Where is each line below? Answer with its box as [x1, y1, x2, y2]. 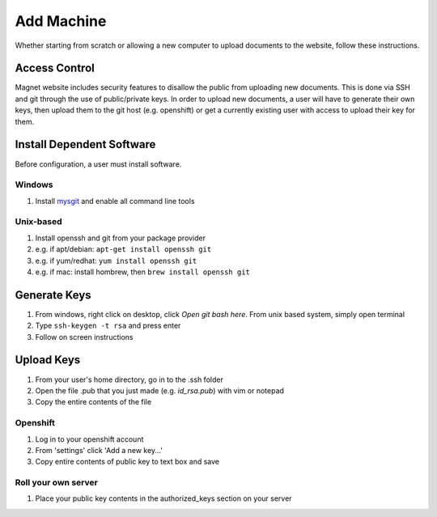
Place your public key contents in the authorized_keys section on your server [35, 494, 292, 503]
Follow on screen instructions [35, 332, 134, 341]
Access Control [15, 61, 95, 75]
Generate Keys [15, 288, 92, 302]
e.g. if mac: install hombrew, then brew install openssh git [35, 267, 251, 277]
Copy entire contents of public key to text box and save [35, 457, 220, 467]
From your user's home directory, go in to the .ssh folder [35, 375, 224, 384]
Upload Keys [15, 353, 81, 367]
